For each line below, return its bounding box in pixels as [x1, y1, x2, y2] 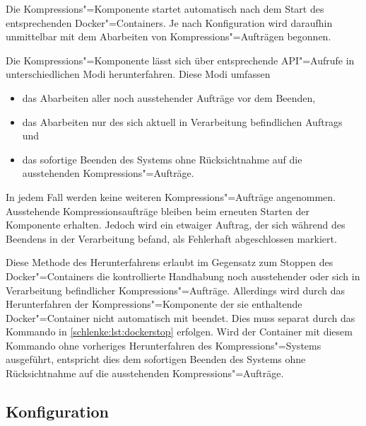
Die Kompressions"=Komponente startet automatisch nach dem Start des [6, 1, 324, 16]
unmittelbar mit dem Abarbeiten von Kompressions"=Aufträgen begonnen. [6, 29, 331, 44]
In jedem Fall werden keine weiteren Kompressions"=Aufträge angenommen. [6, 189, 336, 204]
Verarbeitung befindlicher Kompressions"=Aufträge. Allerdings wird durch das [6, 282, 346, 297]
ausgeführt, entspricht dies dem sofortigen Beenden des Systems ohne [6, 352, 306, 367]
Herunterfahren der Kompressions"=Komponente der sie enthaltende [6, 297, 302, 311]
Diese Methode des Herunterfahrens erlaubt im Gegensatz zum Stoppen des [6, 255, 333, 270]
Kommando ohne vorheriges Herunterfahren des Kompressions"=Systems [6, 338, 321, 352]
